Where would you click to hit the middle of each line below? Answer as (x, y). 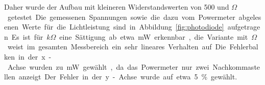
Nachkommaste (236, 66)
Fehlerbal (244, 47)
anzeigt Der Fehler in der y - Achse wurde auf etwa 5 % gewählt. (128, 77)
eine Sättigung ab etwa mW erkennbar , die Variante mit (154, 36)
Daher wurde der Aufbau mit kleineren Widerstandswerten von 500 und (117, 7)
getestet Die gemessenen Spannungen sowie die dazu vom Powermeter (121, 17)
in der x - (35, 56)
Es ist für (27, 36)
